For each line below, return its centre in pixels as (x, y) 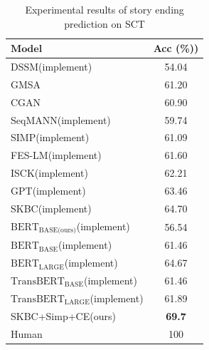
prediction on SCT (104, 23)
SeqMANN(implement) (61, 119)
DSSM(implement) (52, 67)
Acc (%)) (176, 48)
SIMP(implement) (50, 137)
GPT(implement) (48, 190)
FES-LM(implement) (56, 155)
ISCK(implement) (49, 173)
